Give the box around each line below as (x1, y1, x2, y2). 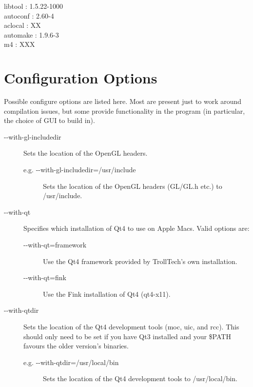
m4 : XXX (4, 39, 35, 49)
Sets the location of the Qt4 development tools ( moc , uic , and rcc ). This (23, 322, 239, 331)
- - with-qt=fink (23, 272, 66, 283)
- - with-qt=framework (23, 240, 87, 250)
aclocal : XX (4, 20, 41, 30)
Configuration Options (4, 68, 157, 88)
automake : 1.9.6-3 (4, 29, 59, 40)
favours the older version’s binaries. (23, 341, 129, 351)
